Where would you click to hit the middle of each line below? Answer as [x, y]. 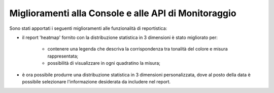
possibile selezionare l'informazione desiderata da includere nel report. [96, 81]
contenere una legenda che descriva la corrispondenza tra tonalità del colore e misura [138, 49]
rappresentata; [63, 56]
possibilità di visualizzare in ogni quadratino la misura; [104, 63]
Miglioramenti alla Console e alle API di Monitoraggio [123, 13]
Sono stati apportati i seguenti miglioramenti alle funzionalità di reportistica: [88, 28]
